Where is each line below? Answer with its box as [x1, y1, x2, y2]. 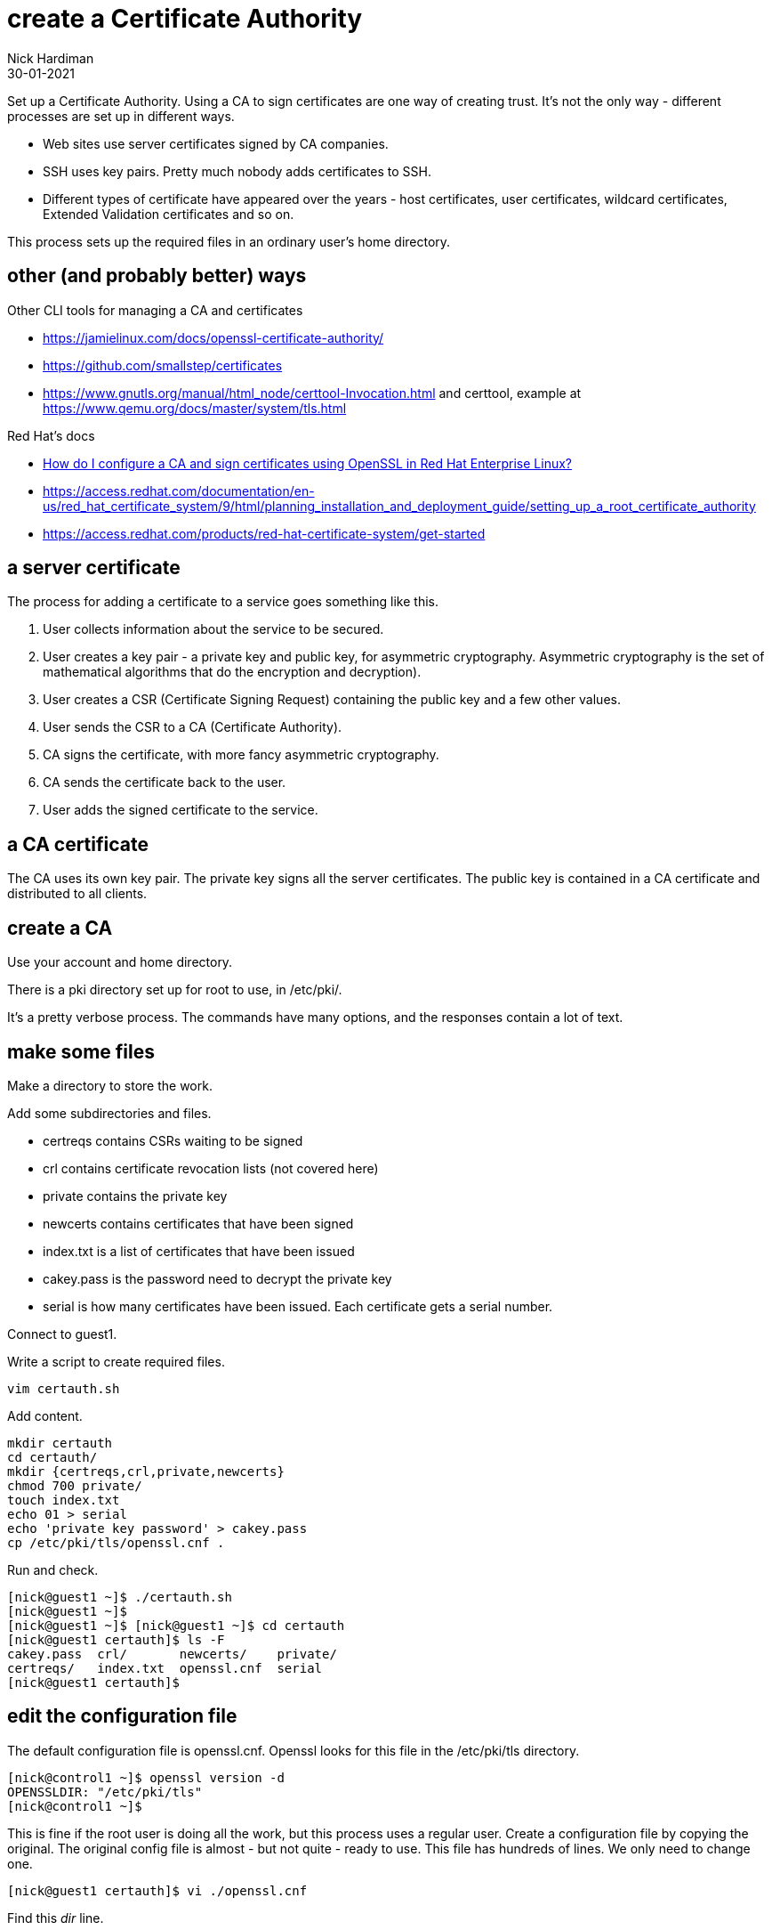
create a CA [7, 916, 113, 939]
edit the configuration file [7, 1705, 237, 1728]
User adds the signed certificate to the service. [43, 802, 318, 818]
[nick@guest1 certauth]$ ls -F [7, 1632, 225, 1647]
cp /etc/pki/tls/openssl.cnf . [7, 1535, 225, 1550]
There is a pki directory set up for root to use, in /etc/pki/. [7, 982, 342, 998]
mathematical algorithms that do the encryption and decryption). [43, 664, 422, 680]
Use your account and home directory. [7, 954, 233, 970]
